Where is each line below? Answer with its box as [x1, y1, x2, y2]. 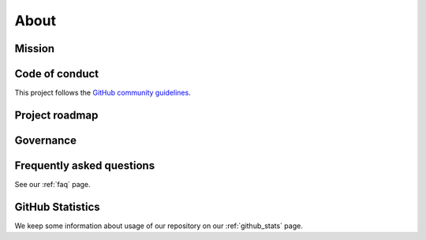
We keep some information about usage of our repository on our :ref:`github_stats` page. [14, 221, 303, 231]
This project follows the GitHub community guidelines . [14, 88, 191, 98]
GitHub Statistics [14, 200, 100, 213]
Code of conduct [14, 67, 99, 81]
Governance [14, 133, 77, 147]
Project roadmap [14, 108, 99, 122]
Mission [14, 42, 55, 55]
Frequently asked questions [14, 159, 155, 172]
